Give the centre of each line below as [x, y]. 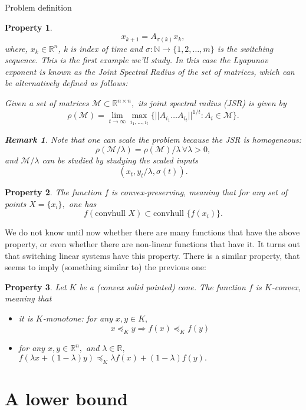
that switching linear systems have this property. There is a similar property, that [152, 255]
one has [83, 203]
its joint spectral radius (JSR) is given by [212, 103]
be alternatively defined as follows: [66, 83]
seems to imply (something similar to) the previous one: [106, 267]
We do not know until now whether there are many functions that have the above [152, 232]
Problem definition [38, 7]
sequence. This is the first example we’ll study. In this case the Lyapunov [136, 60]
